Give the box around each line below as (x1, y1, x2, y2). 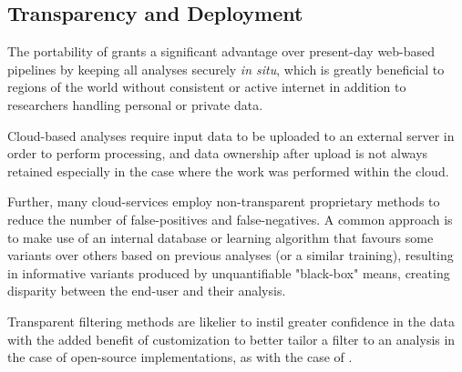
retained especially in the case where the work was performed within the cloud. (7, 161, 449, 180)
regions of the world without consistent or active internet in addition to (7, 77, 406, 96)
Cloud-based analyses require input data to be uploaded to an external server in (7, 126, 455, 145)
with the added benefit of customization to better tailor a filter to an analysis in (7, 329, 456, 348)
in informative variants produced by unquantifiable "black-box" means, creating (7, 263, 450, 282)
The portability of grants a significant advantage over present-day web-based (7, 42, 436, 61)
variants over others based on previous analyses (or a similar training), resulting (7, 246, 454, 265)
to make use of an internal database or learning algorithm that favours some (7, 227, 434, 246)
